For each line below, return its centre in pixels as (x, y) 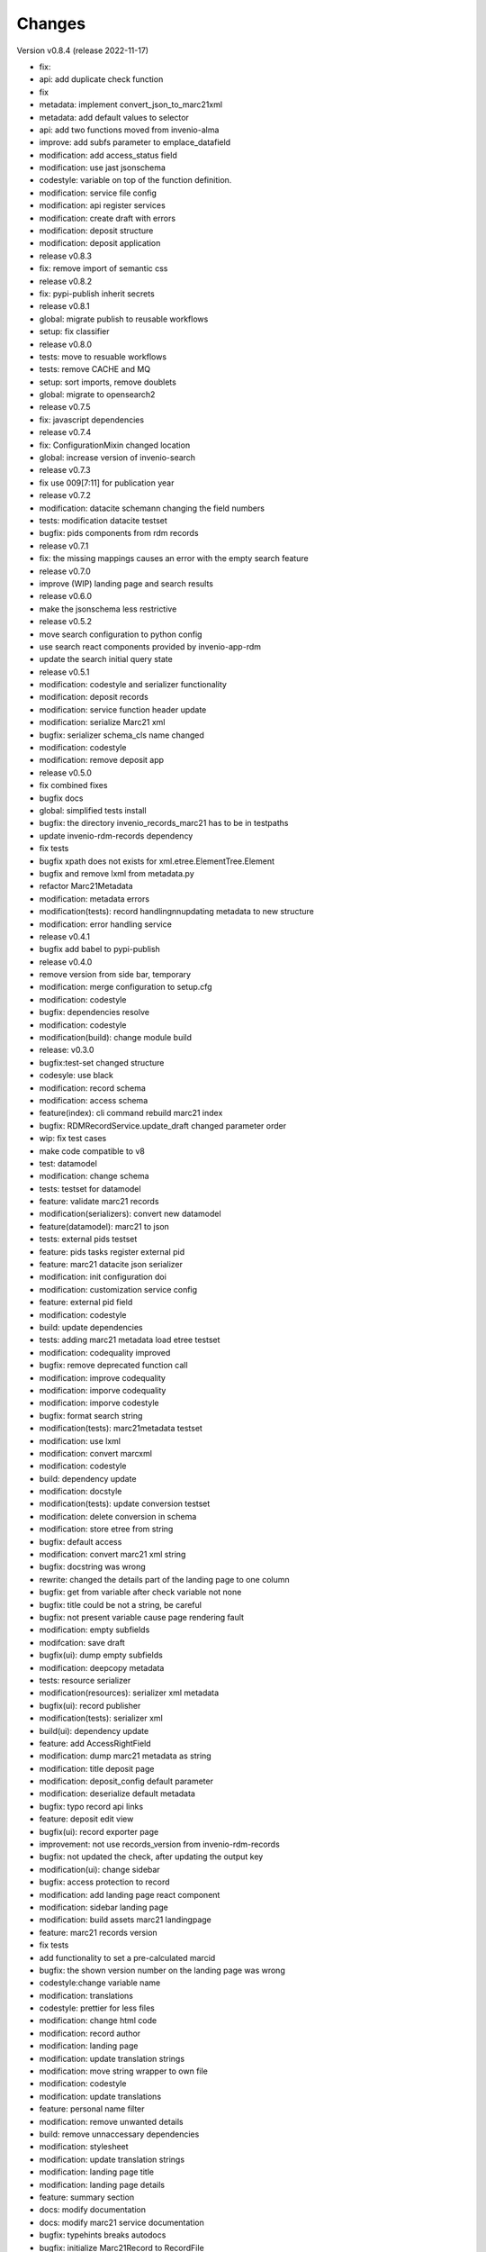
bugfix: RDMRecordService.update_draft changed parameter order (163, 1125)
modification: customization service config (118, 1289)
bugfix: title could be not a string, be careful (121, 1604)
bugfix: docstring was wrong (92, 1566)
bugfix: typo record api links (91, 1806)
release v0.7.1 (64, 546)
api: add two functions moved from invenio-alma (129, 130)
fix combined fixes (73, 785)
